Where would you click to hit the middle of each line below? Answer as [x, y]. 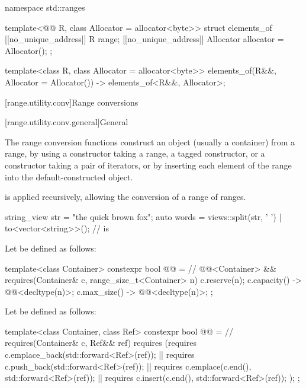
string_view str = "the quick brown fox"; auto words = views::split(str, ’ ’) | [143, 216]
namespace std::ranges [45, 7]
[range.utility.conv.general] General [67, 122]
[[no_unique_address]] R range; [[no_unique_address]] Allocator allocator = [144, 39]
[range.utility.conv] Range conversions [72, 102]
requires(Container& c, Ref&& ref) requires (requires [101, 343]
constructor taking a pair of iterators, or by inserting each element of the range [148, 165]
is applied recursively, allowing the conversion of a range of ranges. [125, 197]
